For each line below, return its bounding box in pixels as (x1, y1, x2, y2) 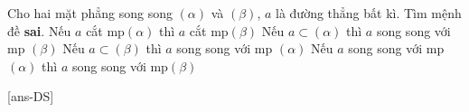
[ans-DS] (7, 87, 54, 106)
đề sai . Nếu (7, 21, 71, 40)
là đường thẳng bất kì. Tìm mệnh (276, 4, 462, 22)
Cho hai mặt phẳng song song (7, 4, 173, 22)
